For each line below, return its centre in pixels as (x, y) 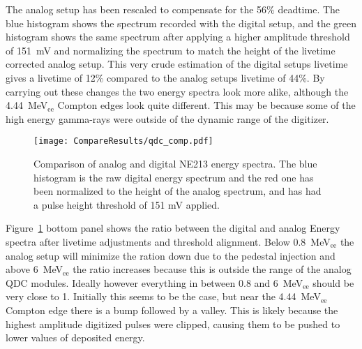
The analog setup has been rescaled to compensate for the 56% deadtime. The (173, 9)
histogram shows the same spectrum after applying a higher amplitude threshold (178, 37)
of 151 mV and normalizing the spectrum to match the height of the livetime (171, 50)
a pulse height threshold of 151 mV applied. (127, 204)
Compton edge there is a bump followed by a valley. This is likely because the (172, 310)
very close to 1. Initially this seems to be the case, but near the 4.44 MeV (163, 296)
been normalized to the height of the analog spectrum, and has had (178, 191)
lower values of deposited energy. (75, 337)
